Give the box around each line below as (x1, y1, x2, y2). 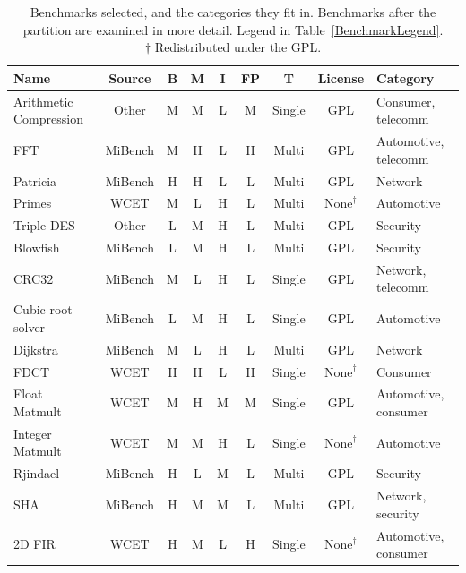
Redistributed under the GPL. (154, 38, 322, 56)
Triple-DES (13, 216, 75, 235)
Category (376, 68, 435, 87)
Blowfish (13, 238, 60, 257)
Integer (13, 423, 52, 442)
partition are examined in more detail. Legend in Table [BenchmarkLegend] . (22, 20, 444, 38)
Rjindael (13, 464, 60, 483)
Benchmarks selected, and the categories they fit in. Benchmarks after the (30, 3, 436, 21)
